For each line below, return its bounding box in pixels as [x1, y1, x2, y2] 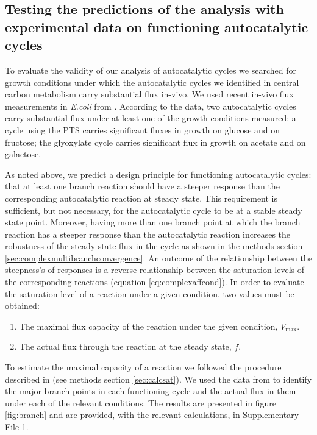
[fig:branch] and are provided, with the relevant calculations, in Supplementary [5, 408, 299, 421]
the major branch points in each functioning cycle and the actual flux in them [5, 384, 296, 397]
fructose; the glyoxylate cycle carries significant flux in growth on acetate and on [5, 135, 306, 148]
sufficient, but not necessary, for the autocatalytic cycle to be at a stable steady [5, 203, 302, 216]
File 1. [5, 420, 29, 433]
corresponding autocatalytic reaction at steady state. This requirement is [5, 191, 278, 204]
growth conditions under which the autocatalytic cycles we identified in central [5, 76, 299, 88]
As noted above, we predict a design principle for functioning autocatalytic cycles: [5, 168, 312, 180]
